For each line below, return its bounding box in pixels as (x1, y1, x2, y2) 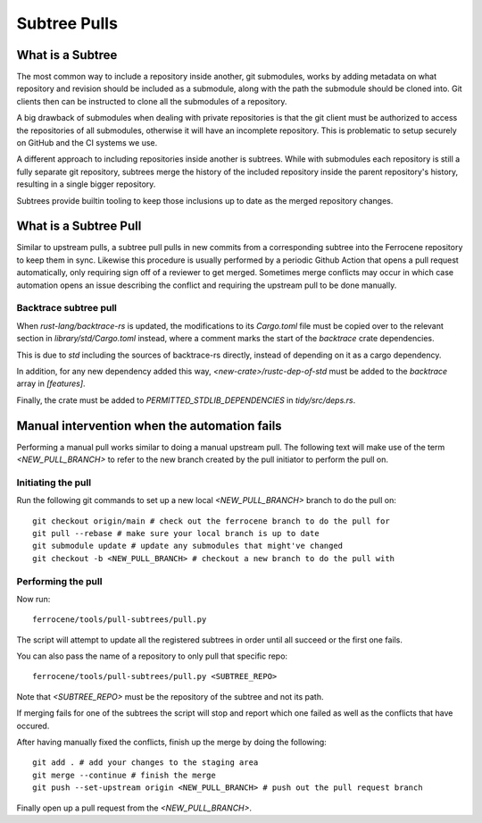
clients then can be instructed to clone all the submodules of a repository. (16, 96, 287, 106)
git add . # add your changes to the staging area (32, 758, 259, 768)
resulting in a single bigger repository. (16, 179, 156, 189)
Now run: (16, 593, 51, 604)
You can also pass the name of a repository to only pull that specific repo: (16, 651, 288, 661)
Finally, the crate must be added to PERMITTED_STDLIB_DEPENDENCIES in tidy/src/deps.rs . (16, 394, 356, 406)
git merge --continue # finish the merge (32, 769, 216, 780)
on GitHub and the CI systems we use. (16, 138, 158, 148)
